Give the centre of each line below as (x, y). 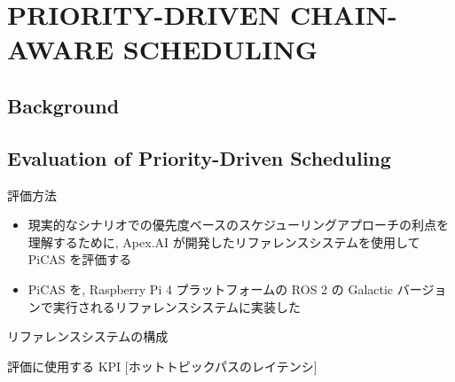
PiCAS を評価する (80, 259)
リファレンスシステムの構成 (88, 336)
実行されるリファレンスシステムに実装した (177, 306)
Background (63, 105)
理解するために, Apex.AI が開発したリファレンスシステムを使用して (224, 242)
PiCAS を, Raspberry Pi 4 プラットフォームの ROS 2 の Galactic (211, 288)
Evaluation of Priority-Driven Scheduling (199, 157)
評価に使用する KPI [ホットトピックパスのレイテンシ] (162, 366)
